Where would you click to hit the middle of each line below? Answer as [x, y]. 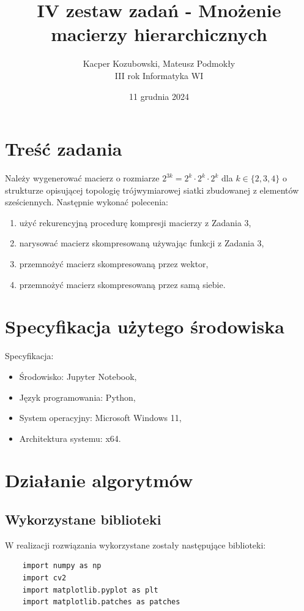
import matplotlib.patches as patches [101, 602]
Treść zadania [64, 149]
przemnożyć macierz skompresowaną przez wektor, [114, 264]
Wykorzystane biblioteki [83, 519]
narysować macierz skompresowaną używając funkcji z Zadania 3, [142, 243]
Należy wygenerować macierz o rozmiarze [82, 178]
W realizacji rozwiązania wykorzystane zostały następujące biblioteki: [135, 545]
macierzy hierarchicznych [159, 34]
